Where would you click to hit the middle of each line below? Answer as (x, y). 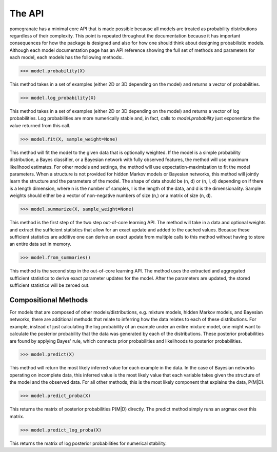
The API (27, 13)
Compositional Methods (49, 300)
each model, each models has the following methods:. (67, 57)
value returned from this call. (40, 125)
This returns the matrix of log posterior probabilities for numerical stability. (88, 443)
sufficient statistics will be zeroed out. (50, 285)
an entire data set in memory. (41, 244)
